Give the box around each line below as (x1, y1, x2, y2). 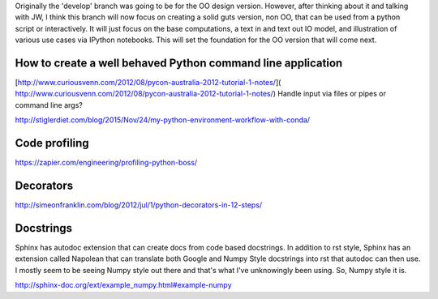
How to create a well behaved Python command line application (15, 56, 343, 70)
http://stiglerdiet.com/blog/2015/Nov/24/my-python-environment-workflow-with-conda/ (15, 115, 311, 125)
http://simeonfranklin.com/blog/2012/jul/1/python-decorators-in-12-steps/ (15, 200, 263, 210)
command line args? (15, 100, 83, 109)
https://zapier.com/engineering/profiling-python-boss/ (15, 158, 198, 168)
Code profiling (15, 136, 89, 150)
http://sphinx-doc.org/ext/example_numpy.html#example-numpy (15, 280, 232, 290)
